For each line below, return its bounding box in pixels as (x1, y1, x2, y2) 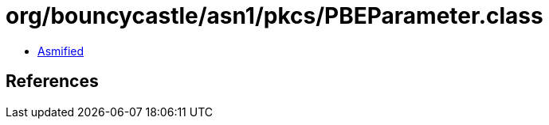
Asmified (37, 44, 84, 58)
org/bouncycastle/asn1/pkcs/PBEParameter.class (6, 2, 543, 29)
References (6, 71, 99, 92)
